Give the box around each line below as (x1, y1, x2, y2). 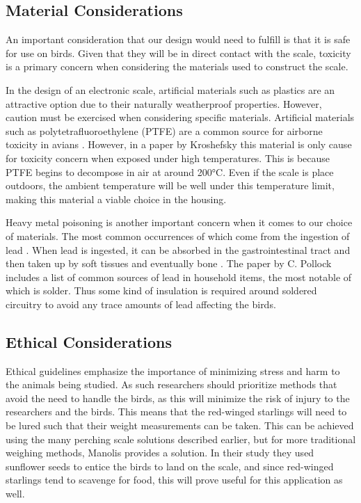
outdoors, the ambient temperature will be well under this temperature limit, (6, 178, 335, 193)
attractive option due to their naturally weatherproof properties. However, (6, 96, 322, 111)
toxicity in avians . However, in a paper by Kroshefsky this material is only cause (6, 137, 352, 152)
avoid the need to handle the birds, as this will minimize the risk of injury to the (6, 390, 350, 405)
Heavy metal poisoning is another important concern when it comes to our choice (6, 215, 353, 230)
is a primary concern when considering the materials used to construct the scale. (6, 59, 348, 74)
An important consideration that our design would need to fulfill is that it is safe (6, 32, 351, 47)
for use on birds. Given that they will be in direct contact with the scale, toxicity (6, 45, 351, 60)
